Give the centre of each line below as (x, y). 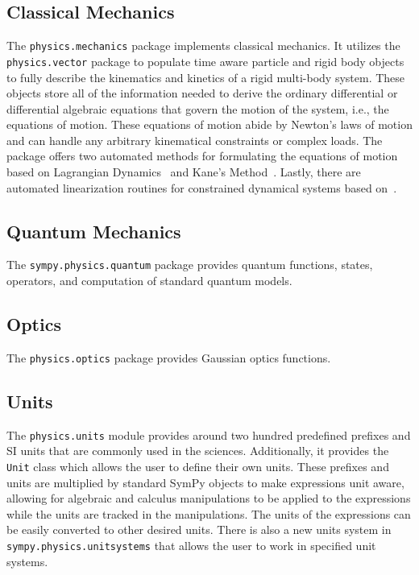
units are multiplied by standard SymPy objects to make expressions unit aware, (205, 482)
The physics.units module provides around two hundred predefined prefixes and (209, 434)
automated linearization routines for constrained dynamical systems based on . (202, 187)
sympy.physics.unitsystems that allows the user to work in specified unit (191, 546)
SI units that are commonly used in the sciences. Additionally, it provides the (198, 451)
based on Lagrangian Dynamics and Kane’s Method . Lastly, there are (184, 172)
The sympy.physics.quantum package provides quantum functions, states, (190, 265)
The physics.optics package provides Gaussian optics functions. (169, 357)
